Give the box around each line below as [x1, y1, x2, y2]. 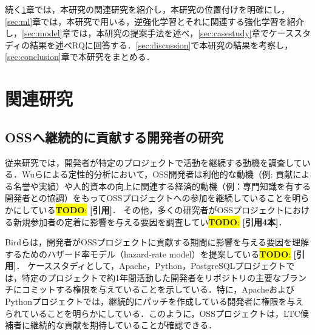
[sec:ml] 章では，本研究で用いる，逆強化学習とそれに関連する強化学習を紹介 [5, 15, 304, 27]
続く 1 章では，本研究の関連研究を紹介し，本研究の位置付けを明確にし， [5, 3, 290, 15]
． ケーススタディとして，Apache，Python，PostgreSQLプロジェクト [16, 259, 286, 272]
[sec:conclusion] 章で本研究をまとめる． [5, 50, 155, 63]
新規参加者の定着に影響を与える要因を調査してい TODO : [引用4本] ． [13, 215, 287, 228]
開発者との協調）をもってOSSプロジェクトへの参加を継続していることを [5, 191, 293, 204]
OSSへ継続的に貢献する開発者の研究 [5, 127, 223, 146]
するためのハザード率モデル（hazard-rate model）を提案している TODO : [5, 247, 291, 260]
